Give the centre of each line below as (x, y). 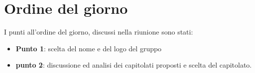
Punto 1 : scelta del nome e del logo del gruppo (89, 48)
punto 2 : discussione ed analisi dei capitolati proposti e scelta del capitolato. (134, 65)
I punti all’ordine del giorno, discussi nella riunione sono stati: (99, 32)
